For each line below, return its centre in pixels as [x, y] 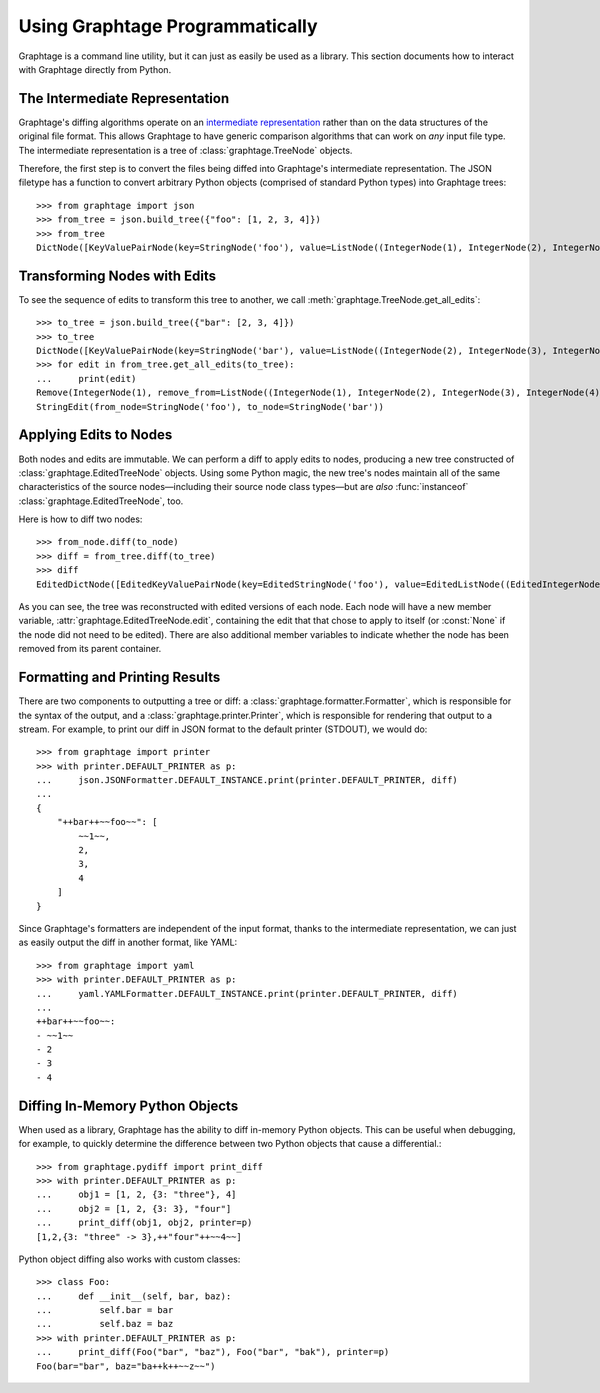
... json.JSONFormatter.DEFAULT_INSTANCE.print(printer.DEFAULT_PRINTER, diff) [247, 780]
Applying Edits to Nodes [95, 435]
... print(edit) [86, 378]
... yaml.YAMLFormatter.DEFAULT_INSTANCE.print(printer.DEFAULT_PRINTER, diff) [247, 993]
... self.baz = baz [105, 1324]
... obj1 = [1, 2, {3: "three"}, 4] [136, 1194]
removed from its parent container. [90, 649]
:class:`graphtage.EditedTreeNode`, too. [101, 501]
